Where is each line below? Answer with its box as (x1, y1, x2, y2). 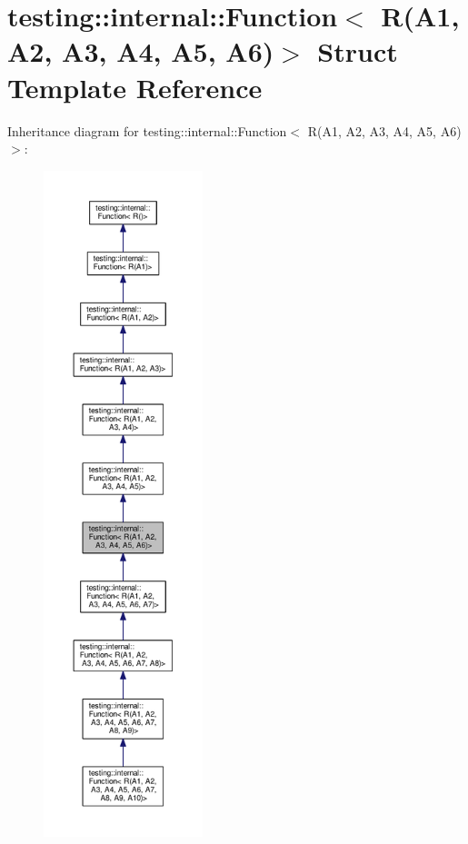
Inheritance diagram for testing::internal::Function (7, 121, 287, 140)
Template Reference (7, 68, 263, 105)
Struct (317, 33, 398, 70)
